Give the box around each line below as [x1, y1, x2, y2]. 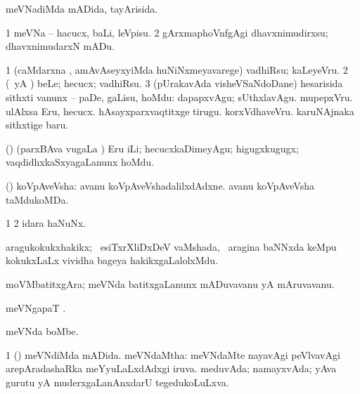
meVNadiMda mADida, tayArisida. [6, 1, 158, 15]
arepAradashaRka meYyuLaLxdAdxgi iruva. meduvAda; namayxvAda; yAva [6, 361, 337, 376]
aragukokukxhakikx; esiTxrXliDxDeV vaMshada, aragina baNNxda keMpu [6, 239, 337, 254]
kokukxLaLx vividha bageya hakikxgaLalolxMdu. [6, 253, 219, 268]
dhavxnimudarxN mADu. [6, 39, 115, 53]
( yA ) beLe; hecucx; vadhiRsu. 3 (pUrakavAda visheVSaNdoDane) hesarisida [6, 76, 343, 91]
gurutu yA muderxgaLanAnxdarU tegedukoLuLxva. [6, 374, 229, 389]
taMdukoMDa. [6, 192, 69, 206]
